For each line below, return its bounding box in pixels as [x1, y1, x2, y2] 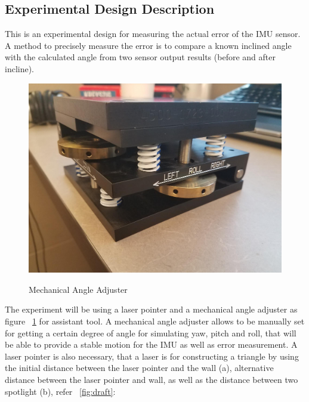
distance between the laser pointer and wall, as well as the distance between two [5, 373, 298, 385]
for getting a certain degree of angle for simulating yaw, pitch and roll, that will [5, 326, 296, 339]
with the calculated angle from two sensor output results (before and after [5, 51, 276, 63]
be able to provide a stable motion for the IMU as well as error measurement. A [5, 338, 298, 351]
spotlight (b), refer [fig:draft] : [5, 385, 116, 397]
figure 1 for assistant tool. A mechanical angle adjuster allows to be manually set [5, 314, 305, 327]
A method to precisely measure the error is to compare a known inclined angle [5, 39, 292, 51]
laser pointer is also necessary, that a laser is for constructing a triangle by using [5, 350, 299, 362]
